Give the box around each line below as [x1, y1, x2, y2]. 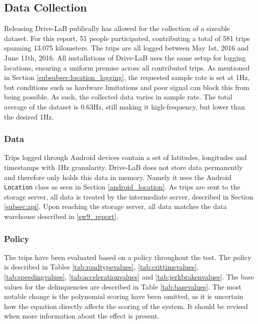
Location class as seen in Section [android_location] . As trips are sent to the [4, 181, 240, 192]
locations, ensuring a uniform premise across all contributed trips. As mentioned [4, 62, 250, 72]
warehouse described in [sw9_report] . [4, 210, 118, 221]
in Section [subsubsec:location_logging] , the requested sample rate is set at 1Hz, [4, 72, 250, 82]
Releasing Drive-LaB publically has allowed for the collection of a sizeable [4, 23, 230, 33]
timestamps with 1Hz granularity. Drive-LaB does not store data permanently [4, 161, 243, 172]
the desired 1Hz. [4, 111, 54, 121]
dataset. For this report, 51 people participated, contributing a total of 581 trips [4, 32, 250, 43]
